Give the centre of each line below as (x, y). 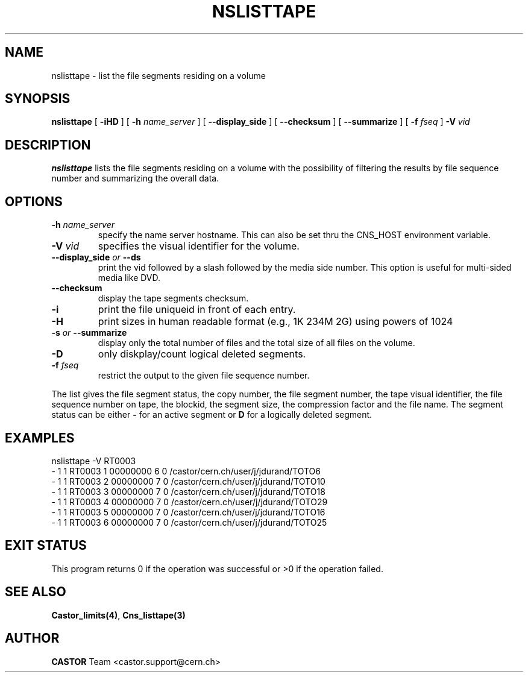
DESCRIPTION (48, 145)
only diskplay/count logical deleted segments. (202, 354)
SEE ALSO (36, 592)
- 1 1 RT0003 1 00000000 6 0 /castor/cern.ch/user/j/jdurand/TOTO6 (186, 471)
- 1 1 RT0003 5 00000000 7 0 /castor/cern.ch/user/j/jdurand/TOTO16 (188, 512)
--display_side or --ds (96, 257)
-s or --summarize (89, 333)
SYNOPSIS (38, 99)
